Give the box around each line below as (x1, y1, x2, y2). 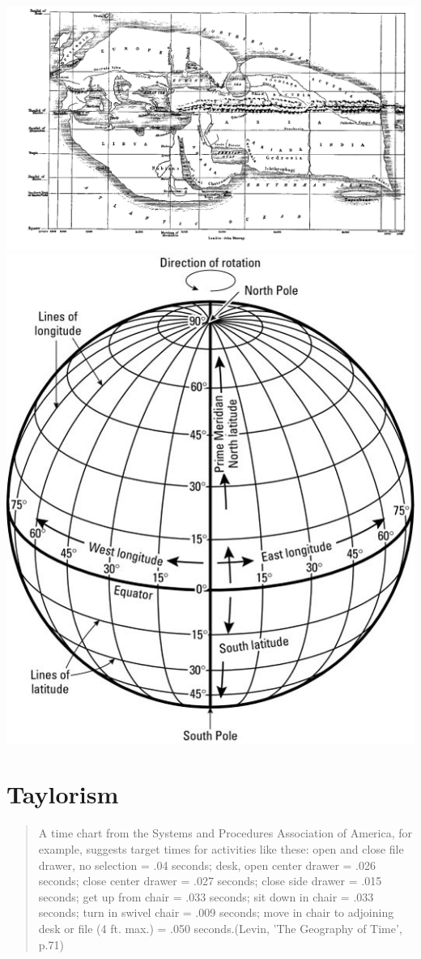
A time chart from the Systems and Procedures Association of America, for (38, 824, 413, 841)
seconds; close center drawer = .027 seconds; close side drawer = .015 (38, 872, 382, 889)
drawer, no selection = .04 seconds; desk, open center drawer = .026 (38, 856, 376, 873)
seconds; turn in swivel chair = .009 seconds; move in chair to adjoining (38, 904, 394, 921)
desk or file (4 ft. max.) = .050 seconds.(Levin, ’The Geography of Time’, (38, 919, 402, 936)
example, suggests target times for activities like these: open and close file (38, 841, 404, 857)
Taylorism (6, 777, 119, 811)
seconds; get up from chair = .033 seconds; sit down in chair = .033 (38, 888, 374, 905)
